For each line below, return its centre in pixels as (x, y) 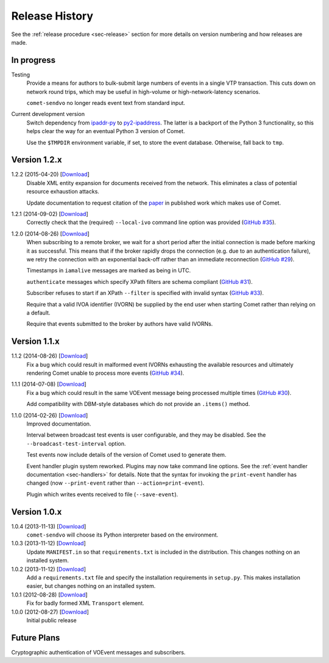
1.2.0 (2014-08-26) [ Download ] (50, 234)
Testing (21, 74)
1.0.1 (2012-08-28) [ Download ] (49, 595)
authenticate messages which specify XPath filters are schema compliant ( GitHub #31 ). (140, 281)
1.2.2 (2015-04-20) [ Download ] (50, 175)
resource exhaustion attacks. (63, 192)
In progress (34, 60)
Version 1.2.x (37, 160)
